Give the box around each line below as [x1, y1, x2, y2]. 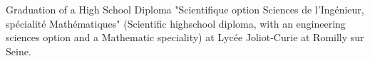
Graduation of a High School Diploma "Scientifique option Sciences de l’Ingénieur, [6, 2, 364, 16]
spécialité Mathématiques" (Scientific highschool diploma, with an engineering [6, 16, 346, 30]
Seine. [6, 43, 31, 58]
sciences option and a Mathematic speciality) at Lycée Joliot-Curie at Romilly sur [6, 30, 364, 45]
